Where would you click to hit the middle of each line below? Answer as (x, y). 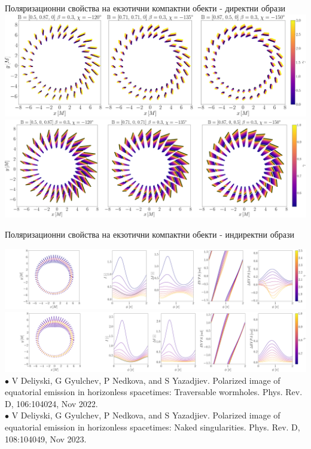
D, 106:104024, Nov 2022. (51, 403)
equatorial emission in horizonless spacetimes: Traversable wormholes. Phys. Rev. (154, 392)
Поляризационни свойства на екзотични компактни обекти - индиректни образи (150, 234)
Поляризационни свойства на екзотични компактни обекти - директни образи (145, 8)
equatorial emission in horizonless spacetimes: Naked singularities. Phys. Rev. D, (153, 427)
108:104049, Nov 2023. (46, 439)
